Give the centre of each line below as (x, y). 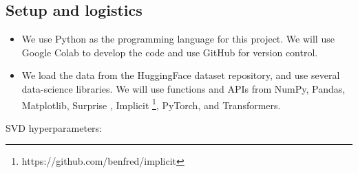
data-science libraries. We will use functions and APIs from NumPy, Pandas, (183, 88)
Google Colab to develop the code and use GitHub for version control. (170, 52)
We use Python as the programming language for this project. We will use (178, 39)
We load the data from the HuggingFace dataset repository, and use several (181, 75)
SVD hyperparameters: (54, 127)
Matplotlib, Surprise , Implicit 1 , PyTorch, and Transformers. (151, 104)
